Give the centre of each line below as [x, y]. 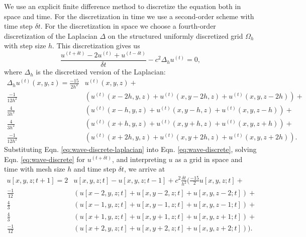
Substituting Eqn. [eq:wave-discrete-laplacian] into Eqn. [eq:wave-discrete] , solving [130, 149]
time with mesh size [35, 169]
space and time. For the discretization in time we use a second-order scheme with [129, 16]
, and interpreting [139, 159]
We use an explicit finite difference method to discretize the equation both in [123, 6]
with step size [25, 46]
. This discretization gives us [96, 46]
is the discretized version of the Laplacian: [101, 72]
